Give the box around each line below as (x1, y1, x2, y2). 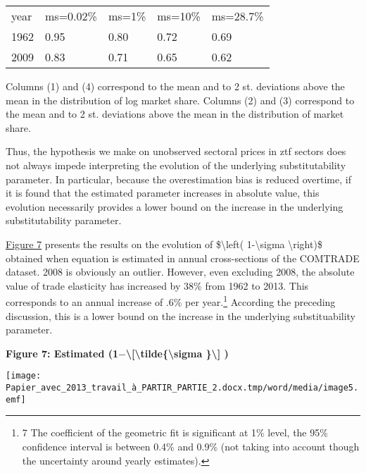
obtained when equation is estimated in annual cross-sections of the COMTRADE (6, 250, 360, 265)
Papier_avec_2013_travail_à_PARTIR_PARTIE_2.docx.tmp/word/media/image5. (6, 383, 359, 393)
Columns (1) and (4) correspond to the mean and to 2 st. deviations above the (6, 79, 345, 93)
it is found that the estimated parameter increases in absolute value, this (6, 185, 320, 200)
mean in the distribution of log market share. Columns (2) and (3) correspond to (6, 92, 355, 107)
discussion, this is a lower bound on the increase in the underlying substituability (6, 308, 355, 323)
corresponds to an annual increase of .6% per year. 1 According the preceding (6, 293, 336, 309)
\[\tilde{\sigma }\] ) (125, 345, 229, 360)
